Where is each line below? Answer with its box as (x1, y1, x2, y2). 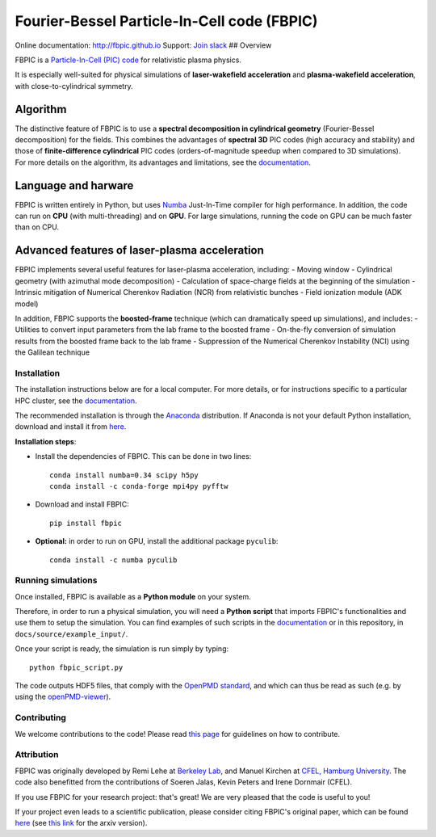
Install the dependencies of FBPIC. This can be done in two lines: (35, 452, 252, 461)
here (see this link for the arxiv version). (15, 818, 148, 828)
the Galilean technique (15, 347, 90, 357)
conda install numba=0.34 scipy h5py (49, 470, 199, 480)
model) (15, 299, 39, 309)
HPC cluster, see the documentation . (15, 396, 137, 406)
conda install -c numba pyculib (49, 555, 178, 565)
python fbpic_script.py (29, 662, 124, 672)
